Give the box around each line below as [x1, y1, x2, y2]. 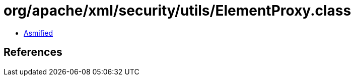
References [4, 46, 62, 59]
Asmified [24, 28, 53, 37]
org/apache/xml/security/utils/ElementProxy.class [4, 2, 351, 19]
